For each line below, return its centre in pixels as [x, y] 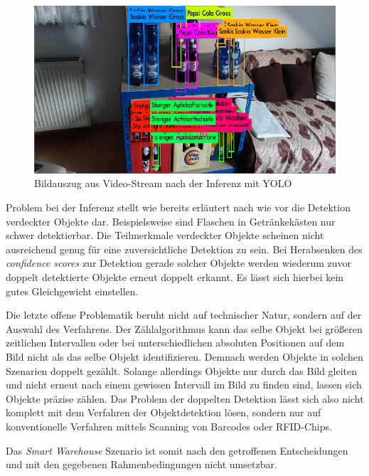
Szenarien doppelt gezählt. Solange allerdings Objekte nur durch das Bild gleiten [182, 370]
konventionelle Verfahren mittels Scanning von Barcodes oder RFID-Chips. [169, 426]
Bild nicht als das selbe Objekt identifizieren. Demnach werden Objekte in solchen [184, 356]
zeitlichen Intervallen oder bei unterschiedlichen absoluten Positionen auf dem [175, 343]
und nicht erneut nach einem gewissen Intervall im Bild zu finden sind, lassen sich [184, 385]
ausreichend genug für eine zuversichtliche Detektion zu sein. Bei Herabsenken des [184, 249]
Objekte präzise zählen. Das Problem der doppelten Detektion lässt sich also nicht [185, 398]
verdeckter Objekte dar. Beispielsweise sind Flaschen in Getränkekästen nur [171, 221]
